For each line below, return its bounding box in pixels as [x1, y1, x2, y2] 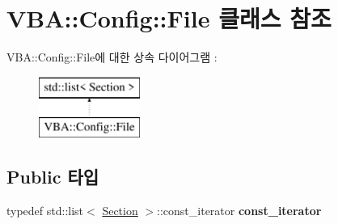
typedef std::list [6, 202, 84, 219]
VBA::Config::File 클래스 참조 [6, 2, 332, 35]
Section [102, 202, 138, 219]
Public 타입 [6, 164, 99, 189]
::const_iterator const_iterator [157, 202, 322, 219]
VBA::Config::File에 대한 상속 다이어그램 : [6, 49, 218, 66]
